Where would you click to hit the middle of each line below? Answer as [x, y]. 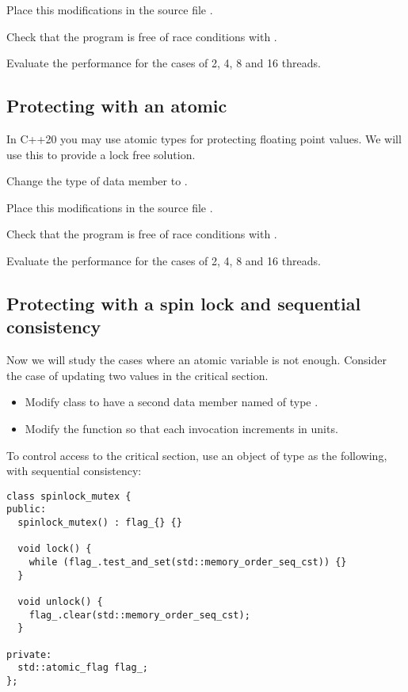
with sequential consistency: [74, 471]
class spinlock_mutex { [69, 496]
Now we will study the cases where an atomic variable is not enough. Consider [196, 360]
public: [27, 509]
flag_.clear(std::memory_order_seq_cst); [139, 615]
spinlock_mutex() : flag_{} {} [100, 523]
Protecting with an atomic [117, 106]
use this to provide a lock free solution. [101, 154]
